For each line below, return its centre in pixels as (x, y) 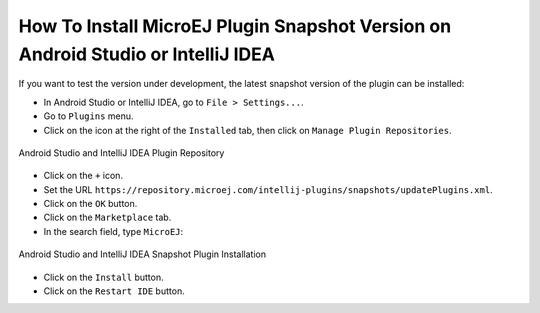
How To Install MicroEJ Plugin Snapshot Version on (235, 26)
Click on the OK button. (90, 204)
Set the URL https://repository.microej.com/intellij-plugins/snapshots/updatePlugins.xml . (268, 189)
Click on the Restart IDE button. (114, 291)
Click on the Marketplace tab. (107, 217)
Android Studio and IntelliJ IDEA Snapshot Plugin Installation (142, 254)
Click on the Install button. (103, 277)
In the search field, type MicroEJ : (113, 231)
